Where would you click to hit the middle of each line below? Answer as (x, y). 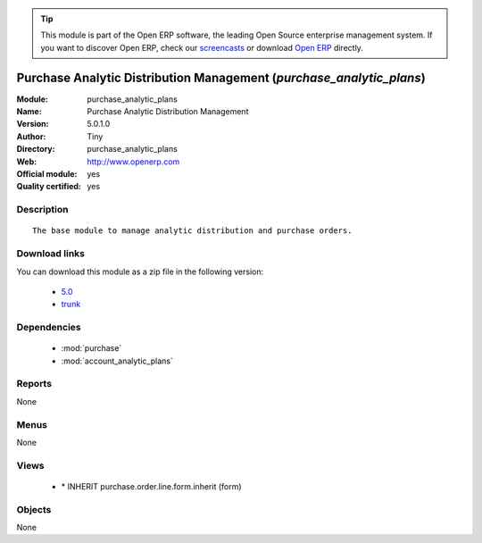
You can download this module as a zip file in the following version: (140, 271)
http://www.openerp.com (133, 162)
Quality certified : (49, 187)
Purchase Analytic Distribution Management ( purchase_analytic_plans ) (221, 77)
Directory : (36, 149)
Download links (50, 254)
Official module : (47, 174)
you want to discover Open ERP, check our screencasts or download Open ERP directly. (202, 47)
